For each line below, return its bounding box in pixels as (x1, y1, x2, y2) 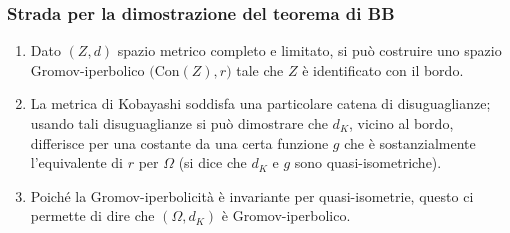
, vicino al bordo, (348, 113, 454, 133)
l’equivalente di (30, 152, 123, 173)
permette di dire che (30, 205, 155, 226)
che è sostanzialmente (344, 132, 476, 153)
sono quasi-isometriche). (294, 152, 442, 173)
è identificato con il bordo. (302, 59, 464, 80)
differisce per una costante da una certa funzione (30, 132, 329, 153)
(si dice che (178, 152, 247, 173)
